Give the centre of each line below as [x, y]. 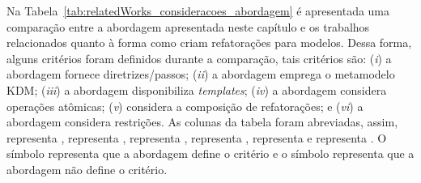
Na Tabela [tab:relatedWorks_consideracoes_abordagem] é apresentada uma [198, 11]
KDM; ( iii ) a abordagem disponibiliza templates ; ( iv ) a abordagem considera [197, 89]
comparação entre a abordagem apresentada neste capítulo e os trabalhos [188, 26]
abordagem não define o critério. [87, 169]
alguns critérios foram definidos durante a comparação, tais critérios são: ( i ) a [199, 58]
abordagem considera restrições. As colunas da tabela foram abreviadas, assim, [202, 122]
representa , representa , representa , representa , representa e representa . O [197, 137]
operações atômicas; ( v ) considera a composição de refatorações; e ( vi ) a [185, 106]
